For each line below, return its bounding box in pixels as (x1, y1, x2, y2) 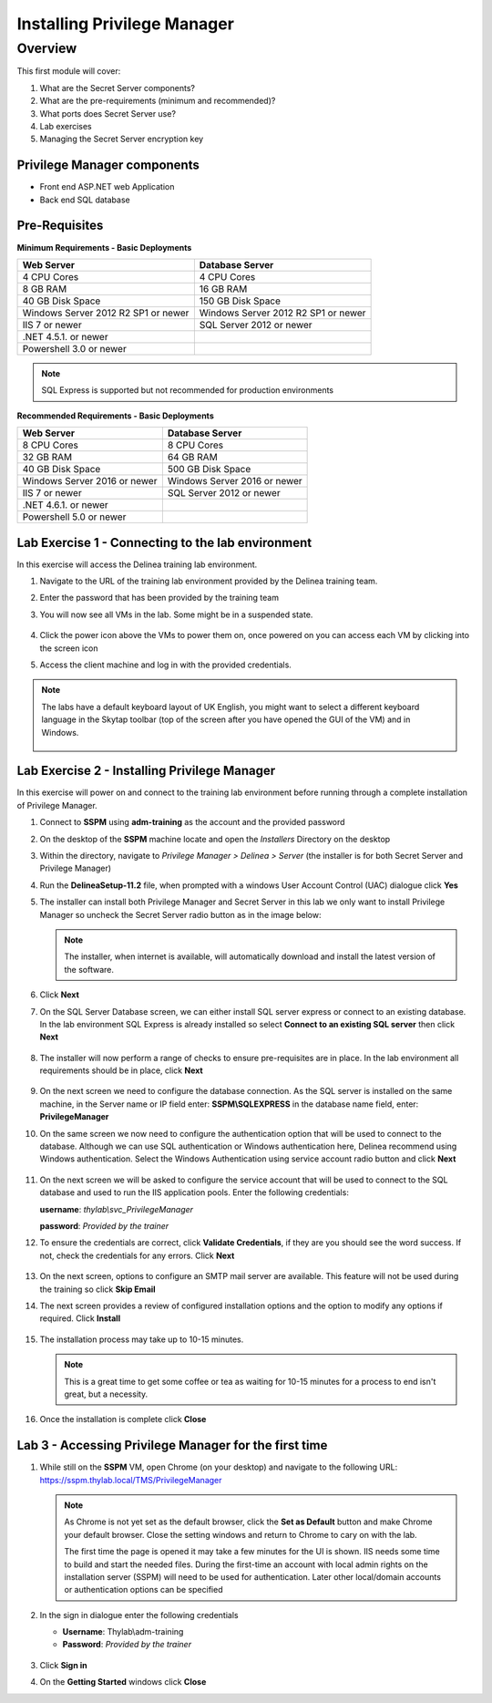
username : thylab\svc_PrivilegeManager (39, 1203, 194, 1214)
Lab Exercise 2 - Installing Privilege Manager (16, 763, 276, 779)
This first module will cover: (16, 66, 121, 77)
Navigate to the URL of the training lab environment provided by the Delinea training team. (39, 575, 378, 587)
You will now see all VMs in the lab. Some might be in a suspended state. (39, 609, 313, 620)
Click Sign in (39, 1659, 87, 1670)
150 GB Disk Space (199, 294, 282, 307)
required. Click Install (39, 1313, 121, 1324)
